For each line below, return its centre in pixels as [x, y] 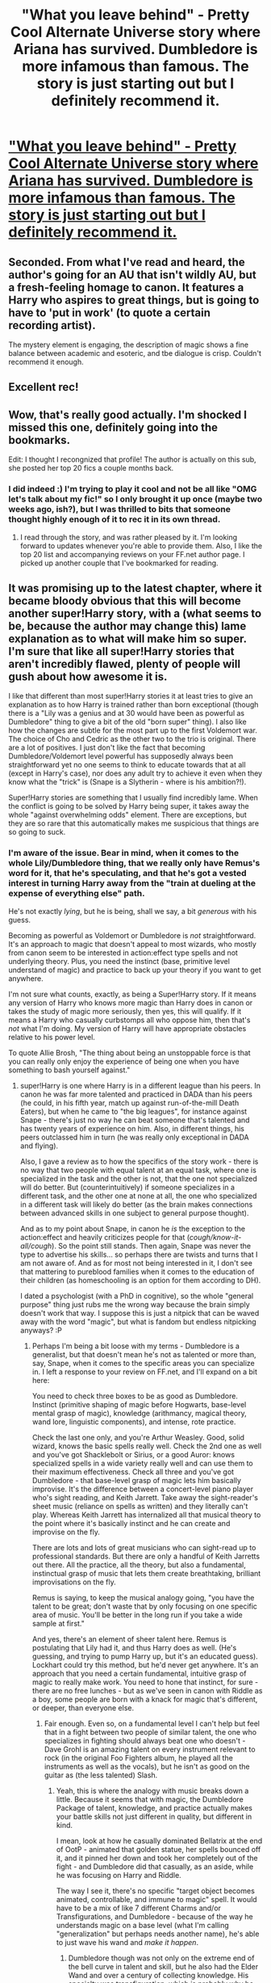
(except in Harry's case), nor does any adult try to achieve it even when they [135, 773]
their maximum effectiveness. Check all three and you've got [133, 1471]
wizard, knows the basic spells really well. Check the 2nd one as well [147, 1446]
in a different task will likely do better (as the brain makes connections [136, 1204]
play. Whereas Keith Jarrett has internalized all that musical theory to [146, 1515]
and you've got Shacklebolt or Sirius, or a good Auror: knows [133, 1454]
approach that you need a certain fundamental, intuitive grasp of [139, 1673]
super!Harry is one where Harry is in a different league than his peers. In [140, 1085]
